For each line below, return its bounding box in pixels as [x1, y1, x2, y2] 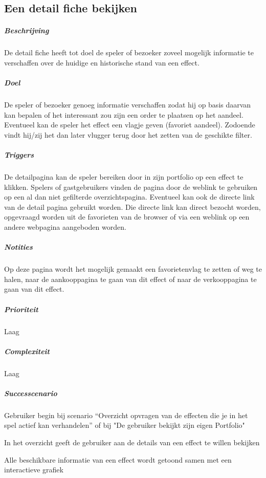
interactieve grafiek [4, 464, 63, 475]
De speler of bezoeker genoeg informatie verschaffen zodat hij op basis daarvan [4, 99, 251, 110]
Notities [4, 242, 33, 252]
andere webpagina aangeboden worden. [4, 222, 126, 232]
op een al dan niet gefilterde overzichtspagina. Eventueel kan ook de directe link [4, 191, 255, 202]
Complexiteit [4, 345, 50, 356]
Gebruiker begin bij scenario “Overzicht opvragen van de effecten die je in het [4, 409, 248, 420]
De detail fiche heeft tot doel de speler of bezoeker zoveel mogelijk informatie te [4, 47, 254, 58]
